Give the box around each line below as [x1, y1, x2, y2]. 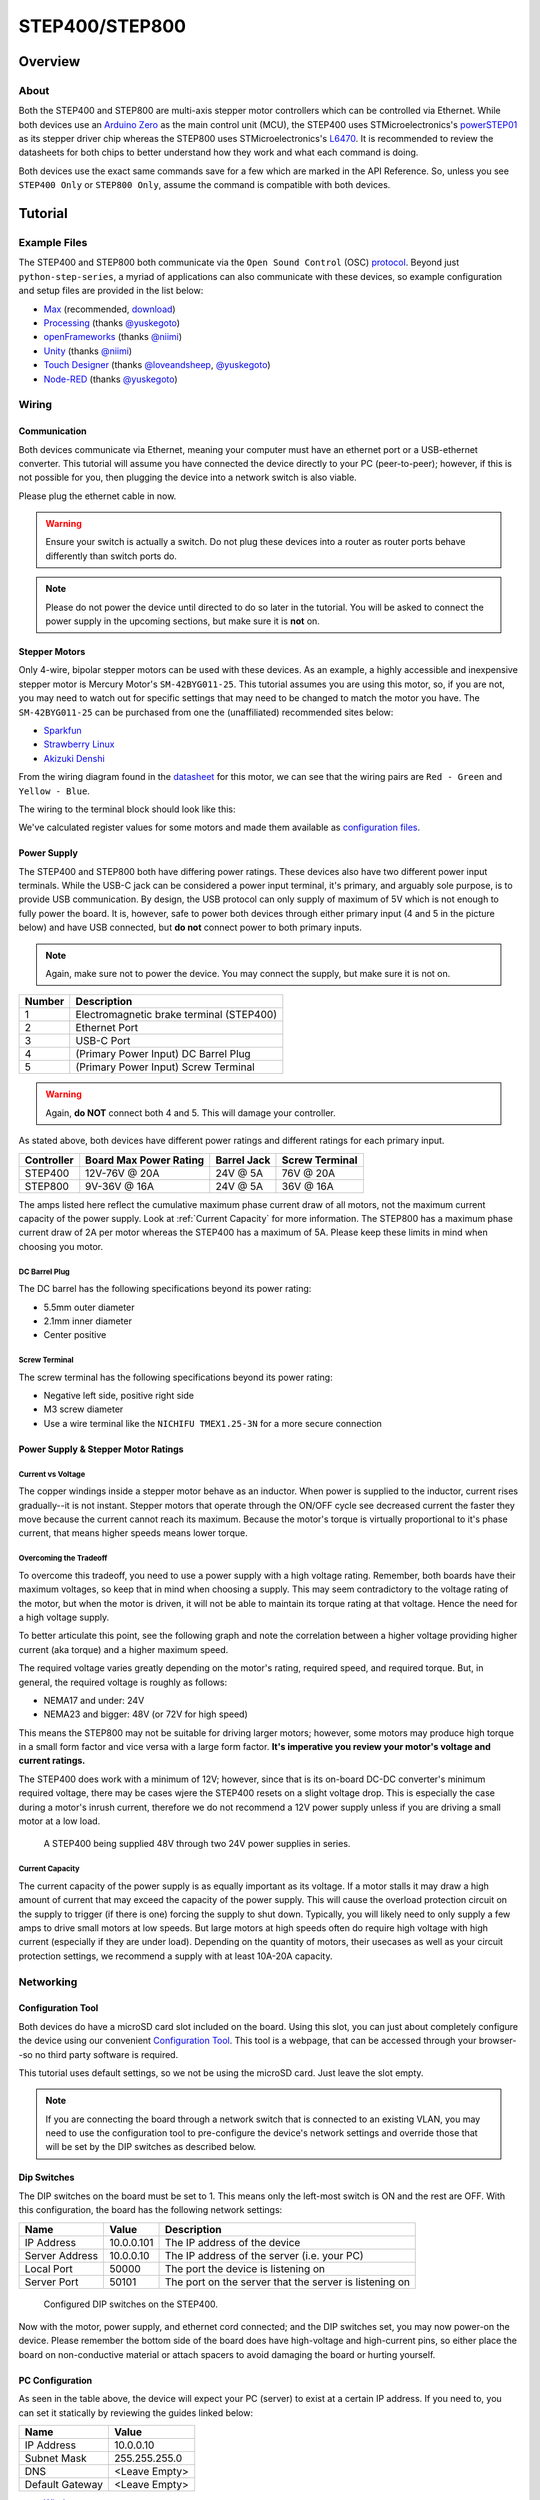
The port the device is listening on [165, 2261, 325, 2275]
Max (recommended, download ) [43, 303, 176, 315]
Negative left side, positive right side [43, 1390, 195, 1402]
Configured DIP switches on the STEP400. [43, 2298, 219, 2310]
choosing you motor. [18, 1240, 104, 1252]
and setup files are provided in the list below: [18, 285, 204, 297]
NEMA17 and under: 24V [43, 1694, 145, 1706]
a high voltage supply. [18, 1611, 110, 1623]
